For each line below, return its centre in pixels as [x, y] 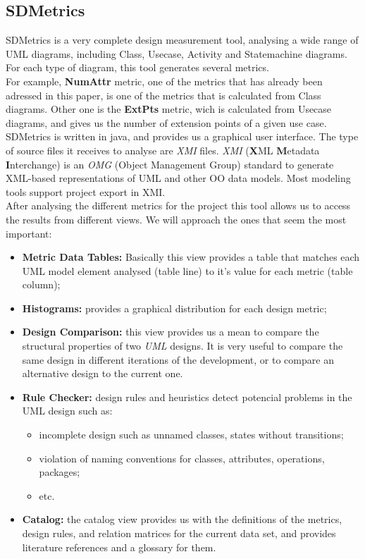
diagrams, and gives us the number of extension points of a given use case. [166, 122]
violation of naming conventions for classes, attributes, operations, [182, 458]
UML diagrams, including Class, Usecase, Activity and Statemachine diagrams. [177, 53]
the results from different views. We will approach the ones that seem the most [176, 219]
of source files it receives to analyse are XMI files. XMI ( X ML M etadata [163, 150]
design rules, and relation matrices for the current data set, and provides [179, 533]
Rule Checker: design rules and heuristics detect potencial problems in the [187, 397]
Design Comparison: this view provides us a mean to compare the [171, 332]
